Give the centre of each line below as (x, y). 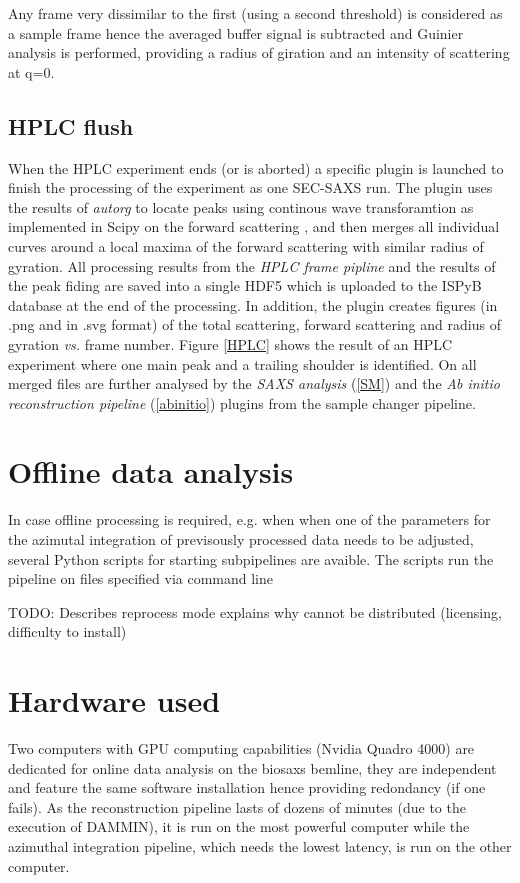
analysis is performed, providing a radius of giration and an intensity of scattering (259, 52)
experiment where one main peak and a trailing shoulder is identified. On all (242, 363)
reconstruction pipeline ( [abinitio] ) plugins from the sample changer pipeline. (242, 402)
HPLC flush (71, 125)
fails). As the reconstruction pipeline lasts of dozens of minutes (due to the (237, 806)
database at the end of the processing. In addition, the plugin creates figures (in (253, 304)
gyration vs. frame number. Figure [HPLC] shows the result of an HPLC (230, 343)
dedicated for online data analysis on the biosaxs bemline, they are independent (252, 767)
